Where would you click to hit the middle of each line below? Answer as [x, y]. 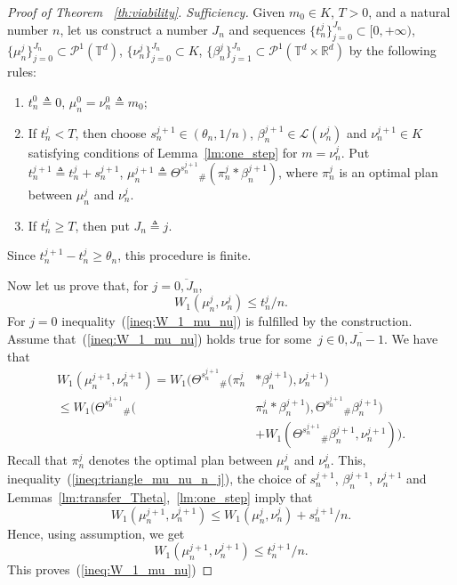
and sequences [267, 29]
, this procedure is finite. [184, 255]
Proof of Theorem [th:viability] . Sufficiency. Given [146, 12]
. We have [411, 338]
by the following [393, 50]
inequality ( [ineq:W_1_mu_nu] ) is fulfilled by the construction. [237, 321]
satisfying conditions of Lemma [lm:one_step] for [163, 152]
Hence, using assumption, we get [96, 533]
